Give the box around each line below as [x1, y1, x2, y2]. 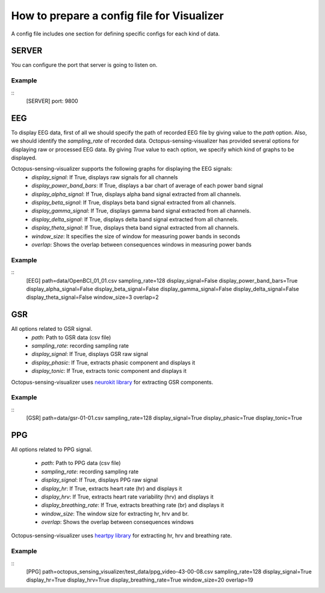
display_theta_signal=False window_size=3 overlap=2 [26, 293, 159, 301]
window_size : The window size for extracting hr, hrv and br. [41, 510, 189, 517]
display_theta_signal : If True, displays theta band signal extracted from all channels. [31, 224, 240, 232]
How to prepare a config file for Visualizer [11, 9, 224, 22]
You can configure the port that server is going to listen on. [11, 61, 158, 69]
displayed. [11, 154, 37, 162]
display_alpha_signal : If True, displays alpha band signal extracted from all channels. [31, 190, 241, 198]
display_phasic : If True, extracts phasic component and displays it [31, 358, 196, 366]
